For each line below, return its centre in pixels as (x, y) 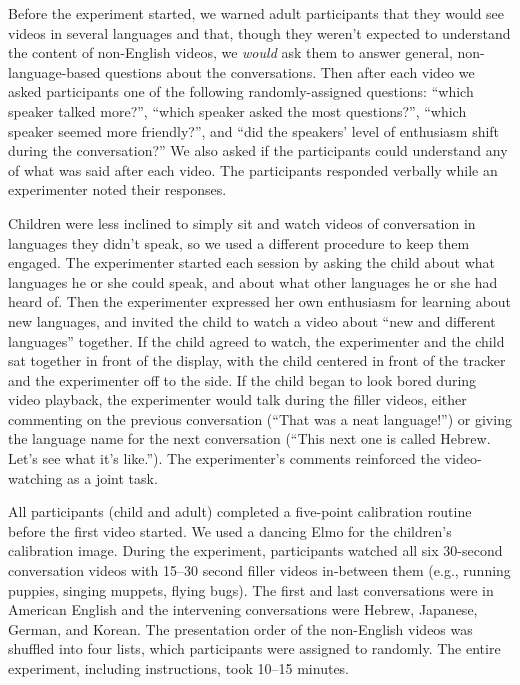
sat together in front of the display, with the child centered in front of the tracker (257, 360)
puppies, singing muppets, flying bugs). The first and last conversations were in (251, 589)
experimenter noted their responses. (117, 189)
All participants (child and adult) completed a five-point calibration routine (240, 511)
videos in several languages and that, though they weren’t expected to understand (259, 32)
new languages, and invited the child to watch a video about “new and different (252, 320)
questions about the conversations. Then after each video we (290, 71)
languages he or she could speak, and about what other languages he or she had (253, 281)
